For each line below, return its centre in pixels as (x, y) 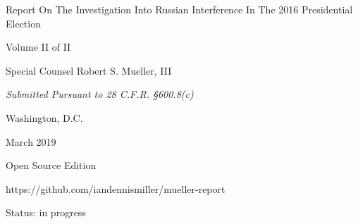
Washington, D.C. (44, 117)
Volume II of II (38, 47)
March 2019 (31, 141)
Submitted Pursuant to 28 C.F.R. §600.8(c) (100, 94)
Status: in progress (46, 212)
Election (23, 23)
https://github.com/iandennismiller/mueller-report (116, 188)
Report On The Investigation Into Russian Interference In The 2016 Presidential (179, 9)
